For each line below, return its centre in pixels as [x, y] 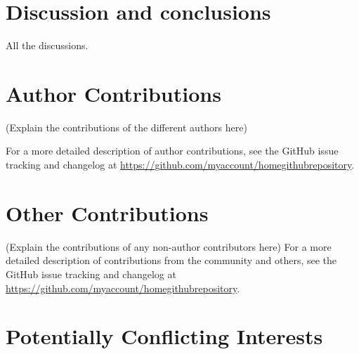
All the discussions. [47, 45]
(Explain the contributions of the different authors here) [126, 127]
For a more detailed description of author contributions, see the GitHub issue [172, 151]
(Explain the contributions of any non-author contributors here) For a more [169, 246]
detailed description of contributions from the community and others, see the [171, 260]
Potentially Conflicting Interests [164, 336]
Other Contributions [107, 212]
